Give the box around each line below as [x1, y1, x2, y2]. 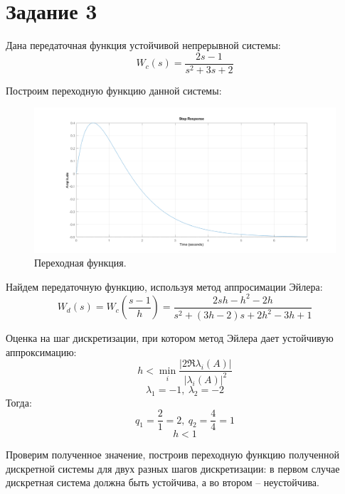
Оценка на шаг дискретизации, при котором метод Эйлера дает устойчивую [6, 331, 334, 345]
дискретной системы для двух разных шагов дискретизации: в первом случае [6, 461, 340, 476]
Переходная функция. [34, 255, 127, 270]
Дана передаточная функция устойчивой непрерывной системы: [6, 38, 281, 53]
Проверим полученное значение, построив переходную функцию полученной [6, 447, 339, 462]
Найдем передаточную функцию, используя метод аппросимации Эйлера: [6, 279, 323, 294]
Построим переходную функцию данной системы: [6, 82, 222, 97]
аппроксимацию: [6, 344, 77, 359]
